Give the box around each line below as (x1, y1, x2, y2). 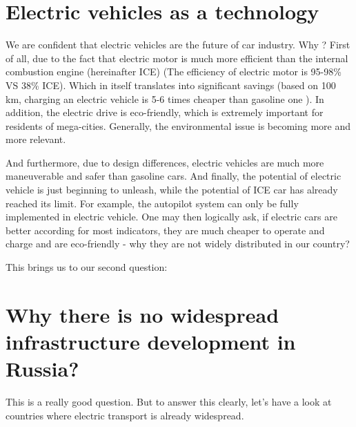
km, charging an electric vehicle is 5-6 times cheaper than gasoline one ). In (6, 91, 324, 106)
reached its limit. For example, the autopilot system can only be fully (6, 196, 299, 210)
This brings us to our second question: (6, 260, 168, 274)
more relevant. (6, 132, 66, 146)
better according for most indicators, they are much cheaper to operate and (6, 222, 325, 237)
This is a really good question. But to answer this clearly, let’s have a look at (6, 395, 332, 409)
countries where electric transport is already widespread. (6, 408, 244, 422)
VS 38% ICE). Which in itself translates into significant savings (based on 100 (6, 77, 336, 92)
